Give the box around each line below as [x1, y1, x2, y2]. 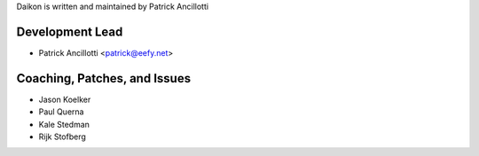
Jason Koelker [38, 94, 91, 105]
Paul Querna [38, 106, 84, 117]
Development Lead [16, 24, 123, 39]
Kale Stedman [38, 119, 90, 129]
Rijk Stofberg [38, 131, 86, 142]
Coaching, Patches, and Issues [16, 71, 191, 86]
